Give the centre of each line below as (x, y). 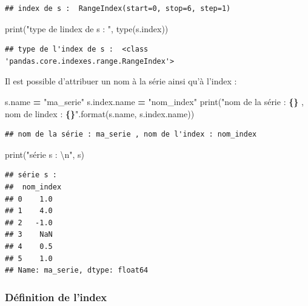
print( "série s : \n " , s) (45, 154)
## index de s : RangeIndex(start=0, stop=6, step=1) (118, 8)
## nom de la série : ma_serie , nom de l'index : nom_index (131, 134)
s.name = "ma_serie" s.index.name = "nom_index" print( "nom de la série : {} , (154, 101)
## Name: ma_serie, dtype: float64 (77, 270)
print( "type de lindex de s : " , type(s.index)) (87, 28)
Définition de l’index (56, 297)
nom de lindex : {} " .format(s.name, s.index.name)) (100, 113)
